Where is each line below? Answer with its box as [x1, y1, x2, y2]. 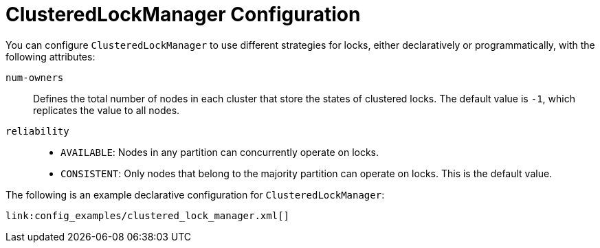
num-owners [5, 71, 64, 83]
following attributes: [5, 50, 96, 63]
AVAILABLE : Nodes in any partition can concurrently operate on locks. [60, 146, 379, 158]
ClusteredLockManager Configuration [5, 3, 361, 26]
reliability [5, 125, 69, 137]
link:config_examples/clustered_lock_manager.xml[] [5, 210, 290, 221]
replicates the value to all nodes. [33, 104, 180, 116]
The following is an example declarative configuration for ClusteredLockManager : [5, 188, 385, 201]
